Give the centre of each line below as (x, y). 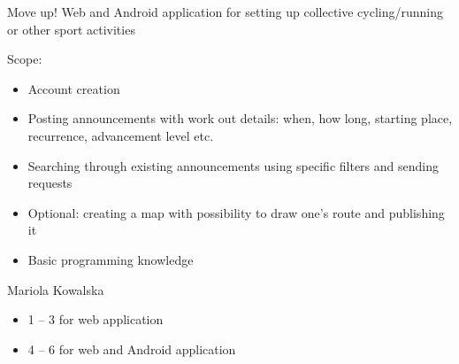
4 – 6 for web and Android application (132, 349)
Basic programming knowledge (111, 259)
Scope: (25, 59)
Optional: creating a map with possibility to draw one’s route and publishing (236, 212)
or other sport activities (71, 29)
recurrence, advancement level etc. (121, 135)
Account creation (74, 88)
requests (50, 183)
